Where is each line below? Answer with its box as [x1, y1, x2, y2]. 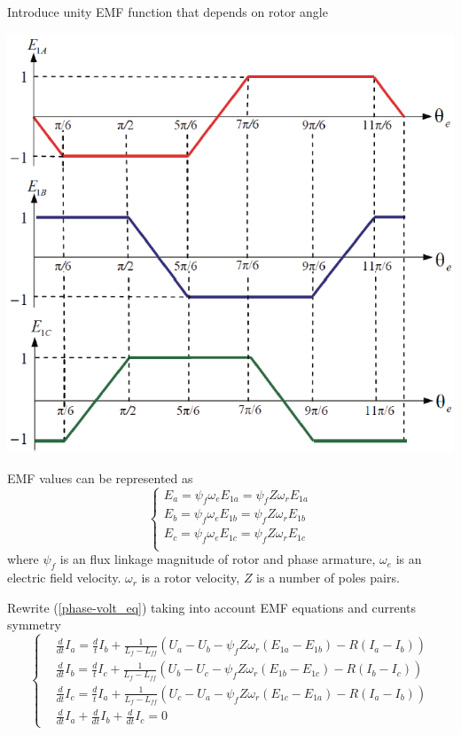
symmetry [7, 615, 61, 634]
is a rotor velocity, [141, 568, 240, 587]
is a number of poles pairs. [256, 568, 400, 587]
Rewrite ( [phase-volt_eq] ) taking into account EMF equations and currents [7, 598, 417, 616]
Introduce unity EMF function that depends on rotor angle [7, 3, 328, 20]
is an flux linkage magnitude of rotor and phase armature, [59, 550, 376, 568]
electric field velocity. [7, 568, 121, 587]
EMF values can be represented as [7, 468, 193, 487]
